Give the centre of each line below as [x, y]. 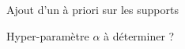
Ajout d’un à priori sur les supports [92, 9]
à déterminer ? [139, 35]
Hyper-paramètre [48, 35]
